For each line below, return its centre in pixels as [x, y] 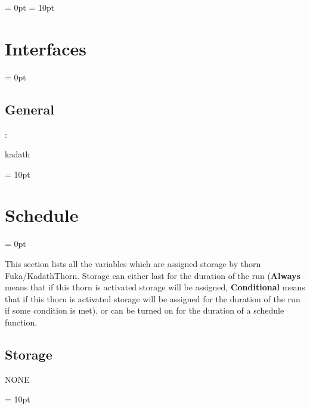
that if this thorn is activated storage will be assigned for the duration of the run [153, 298]
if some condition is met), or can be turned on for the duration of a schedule [145, 310]
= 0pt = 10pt [30, 7]
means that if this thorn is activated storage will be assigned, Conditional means [155, 287]
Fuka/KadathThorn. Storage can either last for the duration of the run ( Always [153, 275]
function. [21, 322]
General [30, 109]
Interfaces [46, 48]
